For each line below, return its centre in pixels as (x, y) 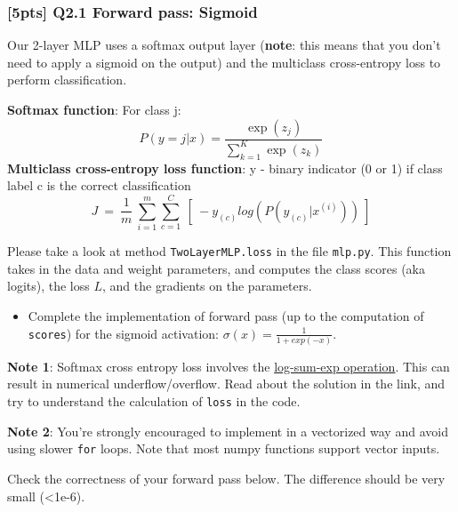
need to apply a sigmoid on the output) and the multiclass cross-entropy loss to (224, 62)
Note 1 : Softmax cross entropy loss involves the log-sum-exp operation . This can (229, 366)
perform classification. (67, 80)
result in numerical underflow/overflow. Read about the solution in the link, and (226, 384)
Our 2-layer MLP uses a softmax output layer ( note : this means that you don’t (224, 45)
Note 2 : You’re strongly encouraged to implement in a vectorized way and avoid (228, 431)
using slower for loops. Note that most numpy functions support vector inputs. (224, 448)
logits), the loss (48, 286)
